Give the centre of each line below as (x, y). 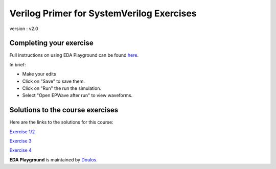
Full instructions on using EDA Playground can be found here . (74, 55)
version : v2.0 (24, 29)
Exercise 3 (20, 141)
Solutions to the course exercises (64, 110)
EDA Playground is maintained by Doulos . (54, 160)
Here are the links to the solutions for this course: (61, 122)
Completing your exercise (52, 43)
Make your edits (39, 74)
